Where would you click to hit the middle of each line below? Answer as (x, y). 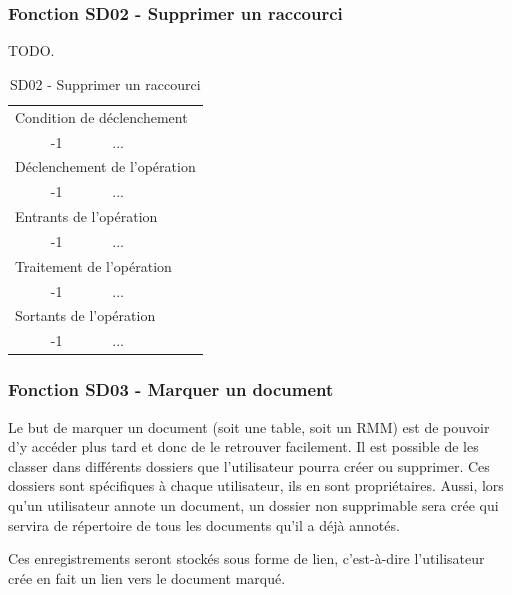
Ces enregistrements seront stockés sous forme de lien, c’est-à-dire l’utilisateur (246, 558)
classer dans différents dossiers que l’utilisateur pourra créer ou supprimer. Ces (249, 465)
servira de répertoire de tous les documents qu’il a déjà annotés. (204, 524)
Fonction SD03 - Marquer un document (171, 389)
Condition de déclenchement (101, 116)
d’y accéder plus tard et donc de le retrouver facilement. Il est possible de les (243, 446)
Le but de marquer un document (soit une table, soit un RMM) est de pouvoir (249, 426)
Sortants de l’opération (85, 315)
